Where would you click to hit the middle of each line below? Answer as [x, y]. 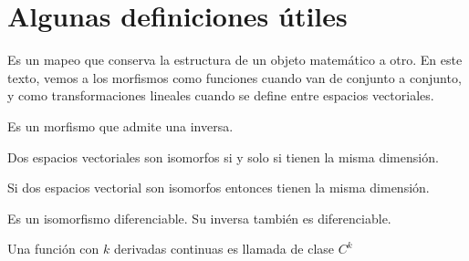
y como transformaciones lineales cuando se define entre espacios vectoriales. [221, 95]
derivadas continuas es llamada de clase [224, 249]
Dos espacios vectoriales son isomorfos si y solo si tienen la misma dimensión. [223, 157]
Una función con [53, 249]
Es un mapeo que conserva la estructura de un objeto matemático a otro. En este [235, 60]
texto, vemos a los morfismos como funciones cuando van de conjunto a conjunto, [234, 77]
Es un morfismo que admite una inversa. [120, 125]
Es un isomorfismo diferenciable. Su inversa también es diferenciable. [199, 218]
